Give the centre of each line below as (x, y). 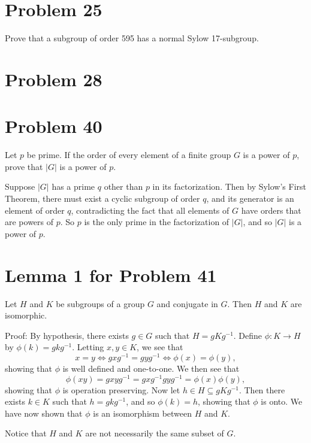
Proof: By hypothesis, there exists (67, 335)
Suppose (20, 186)
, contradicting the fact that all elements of (150, 210)
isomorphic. (26, 315)
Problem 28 (54, 79)
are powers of (29, 222)
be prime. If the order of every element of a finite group (129, 155)
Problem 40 (54, 126)
